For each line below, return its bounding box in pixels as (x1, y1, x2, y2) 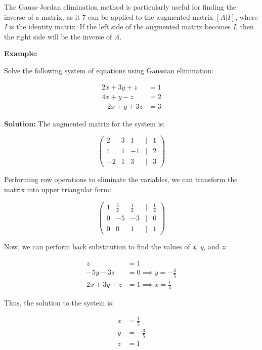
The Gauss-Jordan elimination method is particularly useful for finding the (4, 2, 236, 12)
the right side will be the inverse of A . (4, 31, 122, 41)
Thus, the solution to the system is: (4, 297, 114, 308)
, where (235, 11, 258, 22)
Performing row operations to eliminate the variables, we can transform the (4, 174, 238, 185)
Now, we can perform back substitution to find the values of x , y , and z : (4, 241, 227, 252)
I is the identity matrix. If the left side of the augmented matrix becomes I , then (4, 21, 254, 32)
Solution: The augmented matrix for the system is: (4, 118, 165, 128)
